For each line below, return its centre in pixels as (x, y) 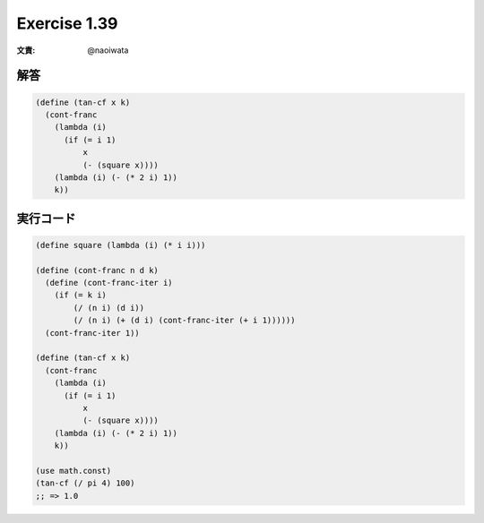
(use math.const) (73, 471)
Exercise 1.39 (67, 23)
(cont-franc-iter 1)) (93, 333)
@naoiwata (108, 50)
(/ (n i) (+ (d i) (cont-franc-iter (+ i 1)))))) (184, 321)
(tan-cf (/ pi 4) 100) (85, 483)
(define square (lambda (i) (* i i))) (121, 245)
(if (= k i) (81, 295)
